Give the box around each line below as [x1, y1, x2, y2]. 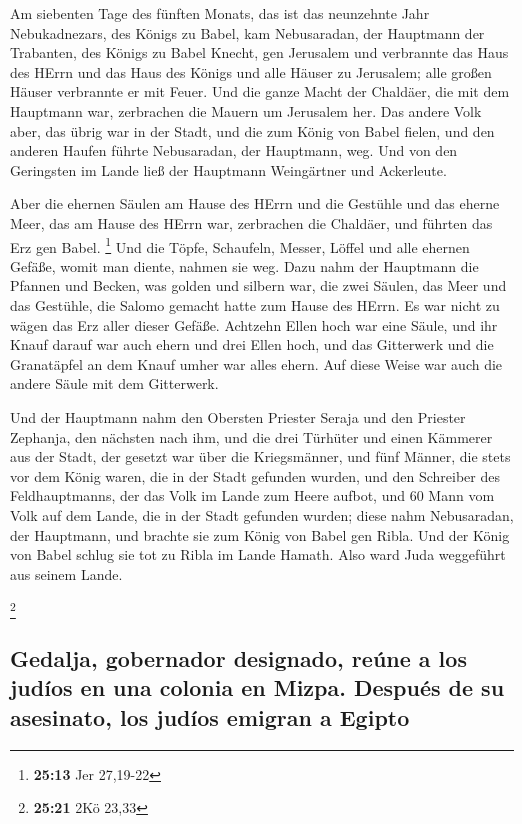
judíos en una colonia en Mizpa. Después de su [10, 672, 505, 703]
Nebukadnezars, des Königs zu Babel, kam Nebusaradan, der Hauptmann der [10, 22, 485, 43]
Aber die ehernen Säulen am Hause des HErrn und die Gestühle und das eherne [10, 193, 500, 214]
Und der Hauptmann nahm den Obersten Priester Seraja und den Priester [10, 406, 466, 427]
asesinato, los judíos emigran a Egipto [10, 701, 410, 732]
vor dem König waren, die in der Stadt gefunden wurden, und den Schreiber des [10, 465, 500, 486]
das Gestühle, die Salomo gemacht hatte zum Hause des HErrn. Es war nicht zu [10, 294, 500, 315]
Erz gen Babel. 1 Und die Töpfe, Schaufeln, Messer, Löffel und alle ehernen [10, 233, 470, 257]
